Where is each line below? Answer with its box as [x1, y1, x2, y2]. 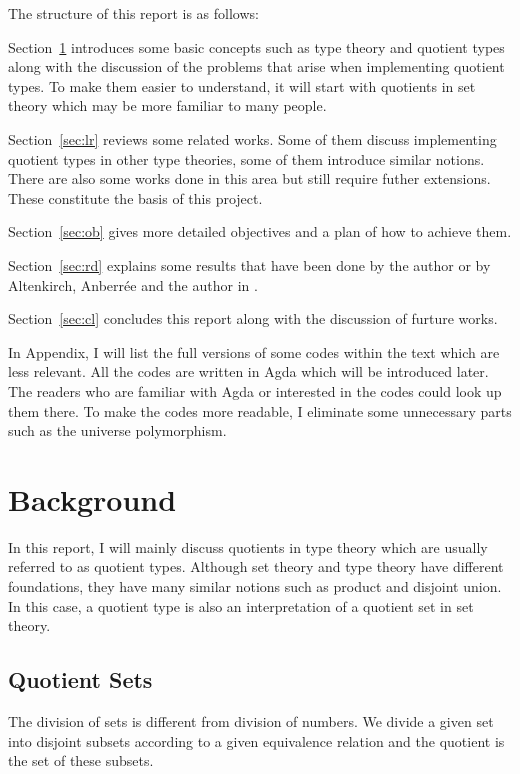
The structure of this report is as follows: [8, 3, 259, 23]
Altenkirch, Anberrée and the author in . [8, 274, 258, 295]
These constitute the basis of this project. [8, 187, 263, 208]
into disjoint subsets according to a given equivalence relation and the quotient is [8, 730, 505, 751]
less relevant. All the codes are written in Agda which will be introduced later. [8, 361, 489, 382]
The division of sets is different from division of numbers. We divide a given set [8, 710, 494, 731]
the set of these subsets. [8, 750, 154, 771]
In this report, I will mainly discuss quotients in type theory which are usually [8, 536, 488, 557]
